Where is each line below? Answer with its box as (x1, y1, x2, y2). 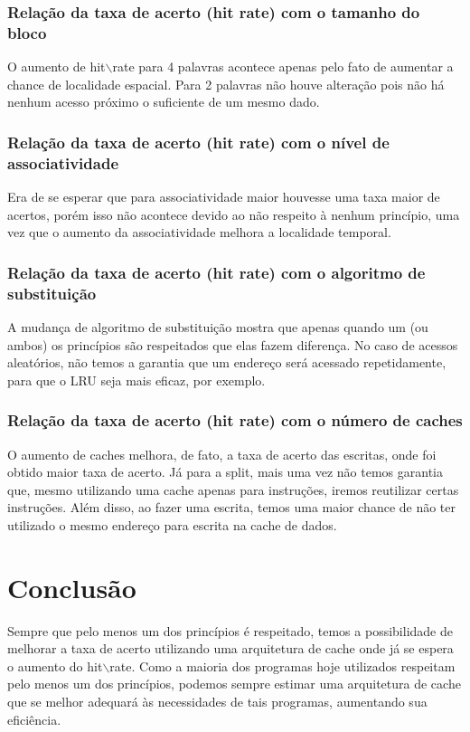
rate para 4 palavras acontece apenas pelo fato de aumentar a (112, 57, 454, 76)
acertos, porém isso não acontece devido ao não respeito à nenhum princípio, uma (7, 204, 460, 223)
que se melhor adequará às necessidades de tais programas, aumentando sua (7, 692, 428, 711)
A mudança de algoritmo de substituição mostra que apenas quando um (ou (7, 317, 428, 336)
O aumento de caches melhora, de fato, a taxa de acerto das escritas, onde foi (7, 444, 437, 463)
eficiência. (7, 709, 61, 728)
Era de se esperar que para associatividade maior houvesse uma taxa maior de (7, 187, 440, 206)
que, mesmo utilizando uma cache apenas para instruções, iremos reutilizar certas (7, 480, 459, 499)
